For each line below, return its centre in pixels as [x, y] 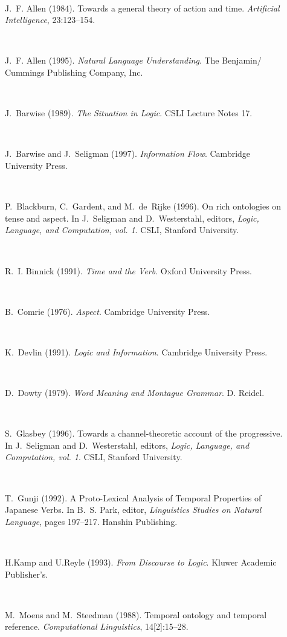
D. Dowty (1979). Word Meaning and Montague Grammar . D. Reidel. [135, 393]
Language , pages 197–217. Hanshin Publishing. [91, 521]
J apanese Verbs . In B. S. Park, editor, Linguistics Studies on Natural [133, 510]
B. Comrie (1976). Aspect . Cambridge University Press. [108, 311]
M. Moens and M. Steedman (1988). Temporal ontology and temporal [136, 614]
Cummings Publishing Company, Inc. [74, 72]
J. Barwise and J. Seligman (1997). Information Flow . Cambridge [128, 153]
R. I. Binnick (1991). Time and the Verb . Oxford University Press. [128, 270]
